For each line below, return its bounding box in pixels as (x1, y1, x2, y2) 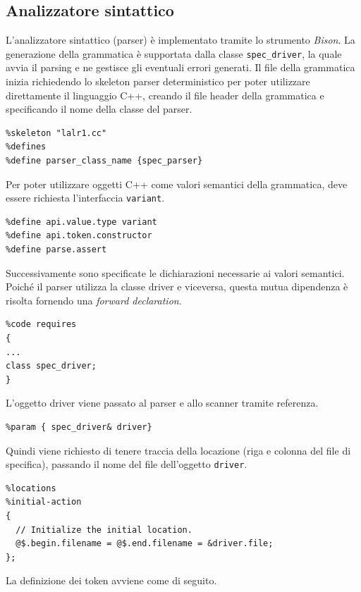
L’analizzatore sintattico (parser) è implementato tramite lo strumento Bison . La (6, 32, 355, 47)
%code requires (6, 319, 77, 330)
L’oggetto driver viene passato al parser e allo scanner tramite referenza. (6, 395, 319, 410)
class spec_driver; (6, 361, 97, 371)
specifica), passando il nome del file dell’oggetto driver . (6, 457, 247, 471)
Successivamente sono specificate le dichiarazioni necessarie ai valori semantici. (6, 265, 345, 280)
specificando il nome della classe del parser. (6, 101, 192, 116)
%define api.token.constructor (6, 230, 152, 241)
